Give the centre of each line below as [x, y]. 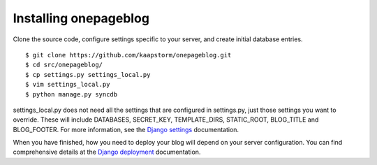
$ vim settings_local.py [68, 85]
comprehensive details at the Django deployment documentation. [107, 152]
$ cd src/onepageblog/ [64, 65]
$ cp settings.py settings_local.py [88, 74]
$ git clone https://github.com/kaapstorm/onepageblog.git [128, 55]
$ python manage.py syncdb [72, 94]
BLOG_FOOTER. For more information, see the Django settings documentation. [126, 129]
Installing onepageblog [81, 18]
